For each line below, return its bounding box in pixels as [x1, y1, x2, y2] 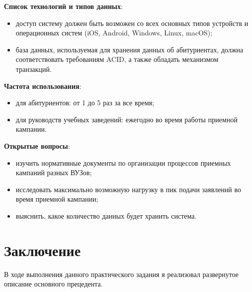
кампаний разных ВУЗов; [15, 167, 92, 178]
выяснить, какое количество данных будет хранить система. [15, 210, 197, 221]
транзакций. [15, 63, 52, 74]
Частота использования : [4, 80, 82, 91]
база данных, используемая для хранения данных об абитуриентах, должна [15, 44, 244, 54]
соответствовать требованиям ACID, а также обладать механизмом [15, 54, 219, 64]
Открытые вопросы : [4, 140, 70, 151]
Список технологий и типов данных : [4, 1, 123, 11]
